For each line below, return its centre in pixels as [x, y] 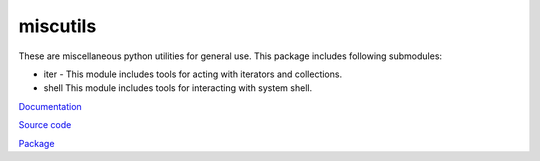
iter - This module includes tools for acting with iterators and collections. [193, 74]
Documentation [50, 106]
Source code [45, 125]
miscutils [57, 26]
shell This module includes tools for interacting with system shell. [178, 88]
